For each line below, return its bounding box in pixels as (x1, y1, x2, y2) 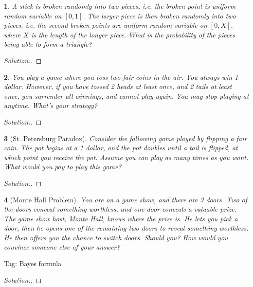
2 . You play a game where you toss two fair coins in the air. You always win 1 (4, 72, 238, 82)
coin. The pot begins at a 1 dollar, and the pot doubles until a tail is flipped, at (4, 143, 238, 153)
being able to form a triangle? (4, 39, 92, 49)
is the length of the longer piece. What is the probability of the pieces (31, 29, 235, 39)
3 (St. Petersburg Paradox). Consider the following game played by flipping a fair (4, 133, 247, 143)
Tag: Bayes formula (4, 258, 62, 269)
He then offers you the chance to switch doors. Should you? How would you (4, 232, 228, 242)
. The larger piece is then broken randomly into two (83, 10, 236, 20)
